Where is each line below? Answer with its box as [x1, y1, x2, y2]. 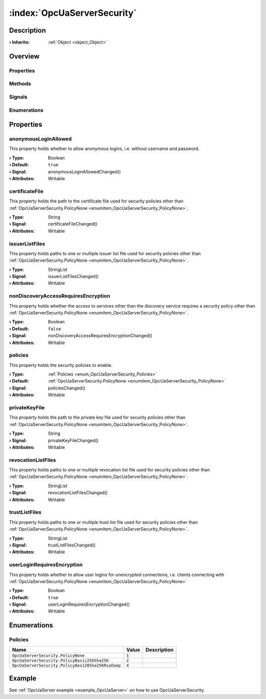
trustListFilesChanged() [48, 542, 96, 548]
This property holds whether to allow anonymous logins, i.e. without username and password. [9, 146, 199, 152]
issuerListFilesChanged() [48, 273, 99, 279]
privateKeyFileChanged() [48, 437, 99, 443]
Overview [9, 52, 40, 60]
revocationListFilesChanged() [48, 490, 108, 496]
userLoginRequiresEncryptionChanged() [48, 601, 130, 607]
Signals [9, 93, 28, 100]
